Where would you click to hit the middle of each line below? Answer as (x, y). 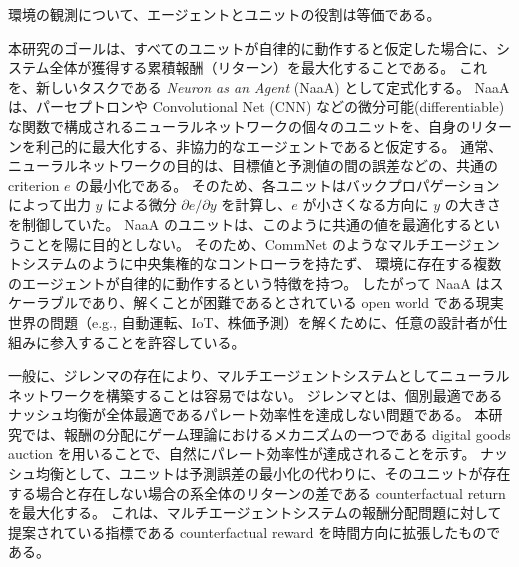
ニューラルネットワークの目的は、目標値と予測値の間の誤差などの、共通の (253, 165)
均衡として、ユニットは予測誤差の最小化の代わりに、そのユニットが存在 (273, 473)
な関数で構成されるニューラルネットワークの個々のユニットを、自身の (239, 125)
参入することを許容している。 (147, 341)
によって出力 (49, 204)
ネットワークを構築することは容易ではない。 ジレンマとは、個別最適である (255, 394)
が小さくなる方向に (365, 204)
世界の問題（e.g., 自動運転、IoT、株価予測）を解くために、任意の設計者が (251, 321)
